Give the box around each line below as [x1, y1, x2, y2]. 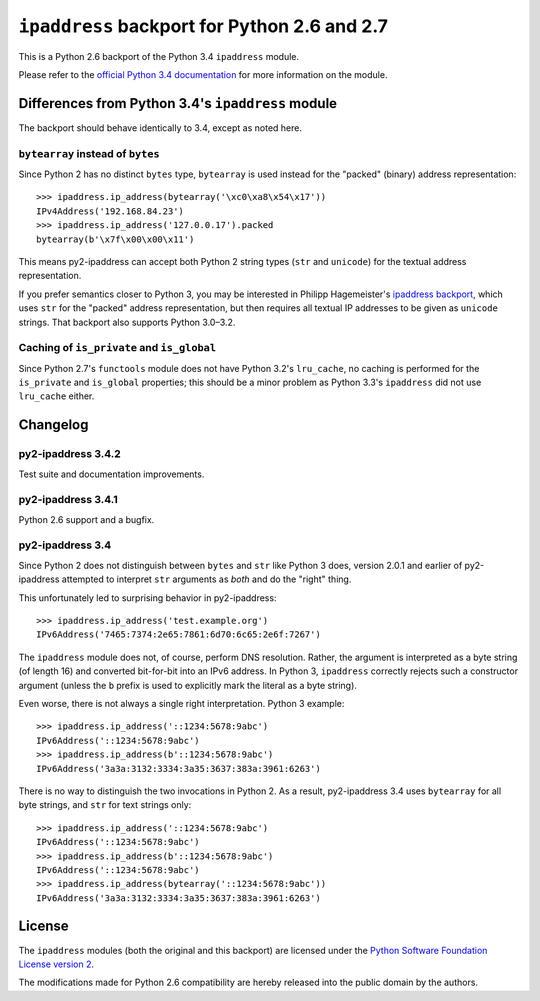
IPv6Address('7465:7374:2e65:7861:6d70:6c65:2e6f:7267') [36, 629, 322, 640]
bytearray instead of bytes [18, 146, 160, 160]
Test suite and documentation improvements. [18, 468, 205, 480]
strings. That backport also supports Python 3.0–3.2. [18, 316, 236, 328]
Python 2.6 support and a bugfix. [18, 513, 155, 525]
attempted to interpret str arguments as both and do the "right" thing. [61, 573, 352, 585]
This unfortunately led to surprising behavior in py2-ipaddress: [18, 591, 277, 604]
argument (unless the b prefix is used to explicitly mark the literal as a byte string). [18, 679, 357, 691]
